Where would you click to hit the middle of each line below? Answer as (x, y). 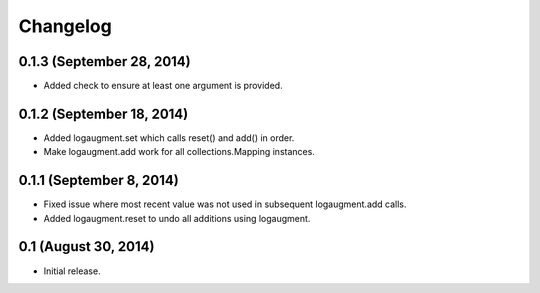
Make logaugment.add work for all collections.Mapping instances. (179, 152)
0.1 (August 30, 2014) (86, 246)
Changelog (65, 26)
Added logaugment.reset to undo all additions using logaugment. (177, 218)
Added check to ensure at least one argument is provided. (163, 86)
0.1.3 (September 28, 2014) (104, 61)
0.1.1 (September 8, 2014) (98, 180)
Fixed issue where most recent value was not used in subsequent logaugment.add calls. (225, 204)
